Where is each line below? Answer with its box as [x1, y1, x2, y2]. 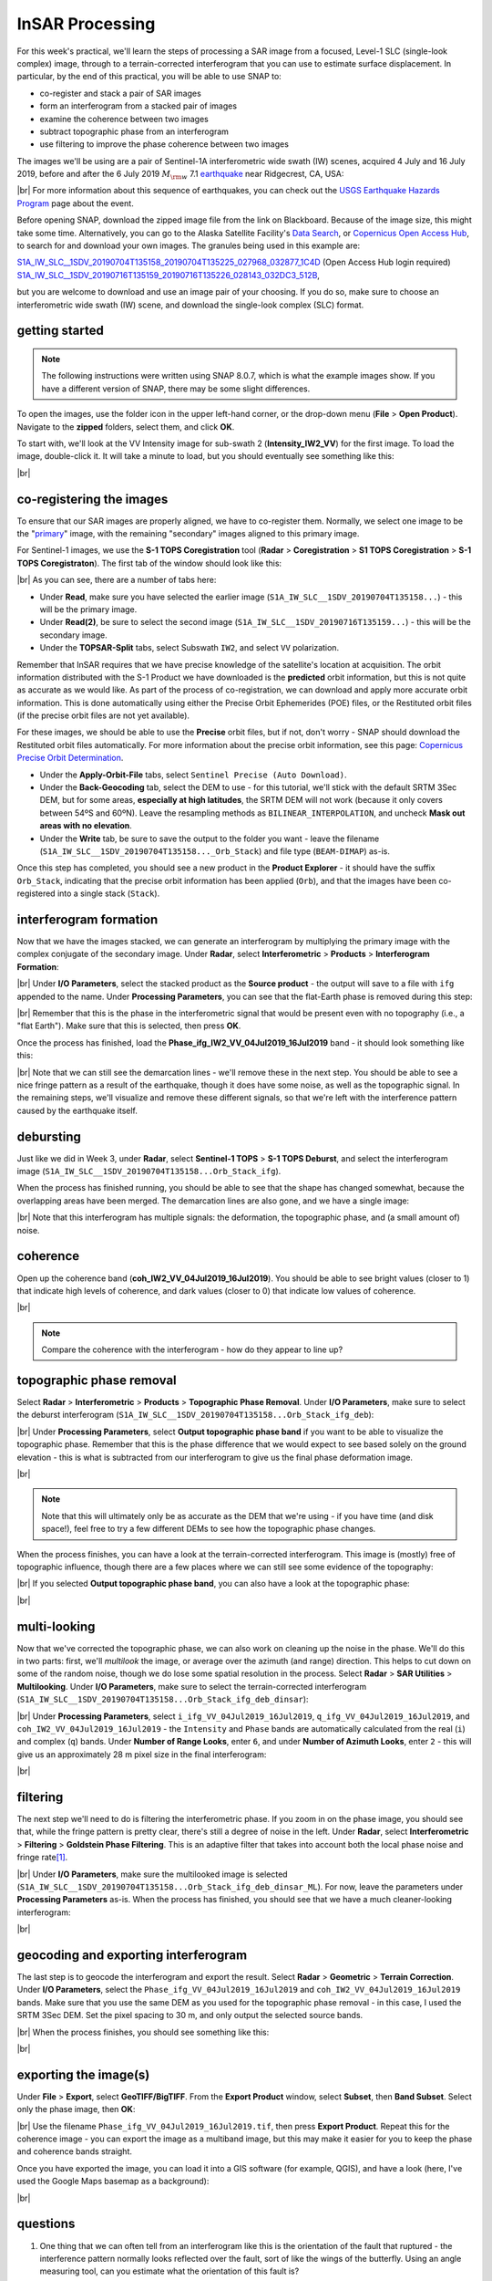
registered [16, 888, 56, 899]
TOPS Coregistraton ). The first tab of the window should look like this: [16, 557, 282, 568]
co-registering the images [16, 491, 169, 506]
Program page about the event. [16, 197, 134, 209]
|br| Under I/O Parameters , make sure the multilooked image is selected [16, 1869, 288, 1880]
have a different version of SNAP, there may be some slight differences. [41, 383, 311, 394]
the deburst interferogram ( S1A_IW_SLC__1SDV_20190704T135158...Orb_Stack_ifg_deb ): [16, 1410, 374, 1421]
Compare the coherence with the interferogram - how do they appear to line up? [41, 1344, 343, 1355]
